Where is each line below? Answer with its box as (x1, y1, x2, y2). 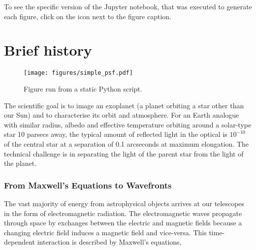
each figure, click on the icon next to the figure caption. (4, 11, 171, 21)
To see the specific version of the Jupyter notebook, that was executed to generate (4, 1, 252, 11)
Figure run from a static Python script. (24, 83, 142, 94)
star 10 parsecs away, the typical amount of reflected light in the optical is (4, 129, 227, 139)
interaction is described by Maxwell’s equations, (37, 237, 182, 247)
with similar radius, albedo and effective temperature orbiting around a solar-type (4, 119, 252, 129)
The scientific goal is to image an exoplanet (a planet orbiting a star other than (4, 100, 244, 110)
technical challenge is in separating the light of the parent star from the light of (4, 148, 244, 158)
